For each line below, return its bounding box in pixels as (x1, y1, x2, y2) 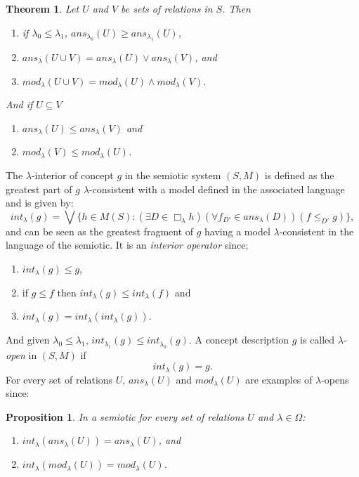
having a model (204, 223, 270, 238)
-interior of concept (31, 167, 114, 182)
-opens (321, 372, 349, 386)
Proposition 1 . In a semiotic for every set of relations (6, 409, 244, 424)
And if (6, 97, 33, 112)
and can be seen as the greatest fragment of (6, 223, 194, 238)
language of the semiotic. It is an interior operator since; (6, 237, 249, 252)
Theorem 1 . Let (6, 1, 79, 15)
